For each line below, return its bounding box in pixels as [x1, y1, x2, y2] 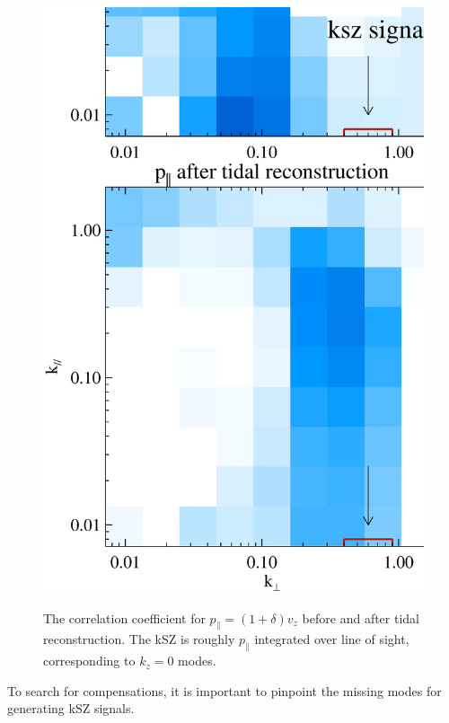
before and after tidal [302, 608, 419, 627]
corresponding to [43, 651, 136, 670]
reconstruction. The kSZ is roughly [43, 630, 235, 648]
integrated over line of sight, [254, 630, 409, 648]
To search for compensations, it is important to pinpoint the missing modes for [7, 681, 442, 700]
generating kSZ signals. [7, 699, 135, 718]
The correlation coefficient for [43, 608, 206, 627]
